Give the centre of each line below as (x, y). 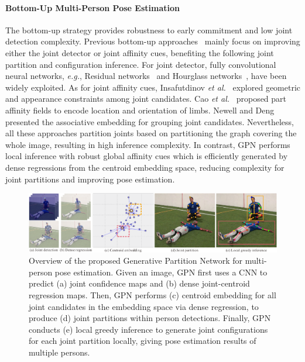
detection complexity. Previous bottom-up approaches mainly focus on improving (153, 41)
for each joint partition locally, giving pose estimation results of (143, 341)
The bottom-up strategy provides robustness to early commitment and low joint (149, 30)
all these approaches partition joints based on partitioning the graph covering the (151, 133)
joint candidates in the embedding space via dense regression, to (144, 306)
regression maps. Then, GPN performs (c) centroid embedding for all (152, 295)
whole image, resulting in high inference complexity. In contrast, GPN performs (148, 144)
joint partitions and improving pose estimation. (90, 179)
